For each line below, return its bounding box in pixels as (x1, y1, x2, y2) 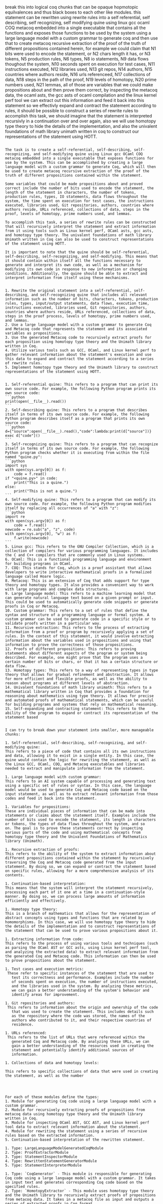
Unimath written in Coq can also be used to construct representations (5, 237, 154, 242)
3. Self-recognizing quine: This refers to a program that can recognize (5, 442, 159, 447)
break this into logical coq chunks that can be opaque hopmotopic (5, 4, 138, 10)
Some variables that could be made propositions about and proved (5, 181, 143, 186)
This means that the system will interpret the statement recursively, (5, 886, 154, 890)
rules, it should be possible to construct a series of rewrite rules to (5, 108, 139, 114)
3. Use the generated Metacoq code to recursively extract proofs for (5, 335, 152, 340)
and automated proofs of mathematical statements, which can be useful (5, 698, 154, 703)
